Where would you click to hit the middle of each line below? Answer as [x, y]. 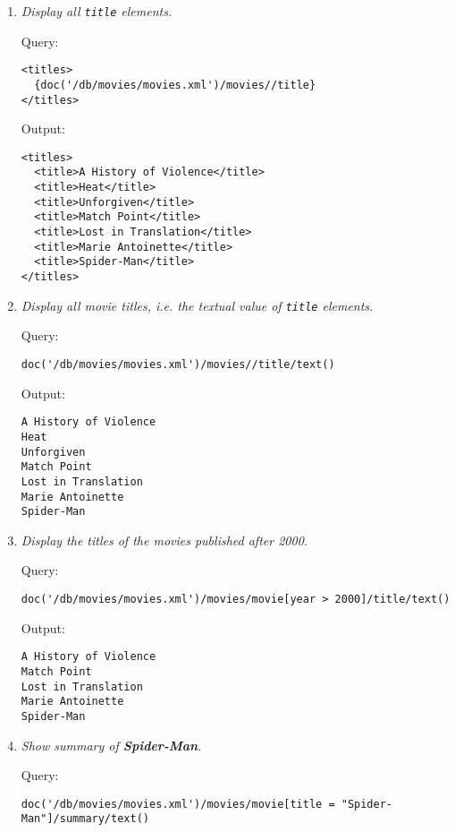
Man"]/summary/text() [85, 819]
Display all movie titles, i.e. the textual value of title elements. [197, 305]
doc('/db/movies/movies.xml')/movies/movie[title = [178, 804]
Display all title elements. [97, 11]
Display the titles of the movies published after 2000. [164, 540]
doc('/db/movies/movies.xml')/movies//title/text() [178, 364]
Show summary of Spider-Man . [111, 745]
